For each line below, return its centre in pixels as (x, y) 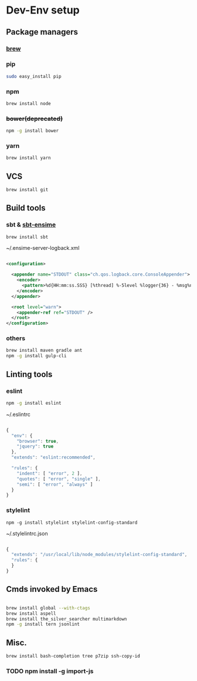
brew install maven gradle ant (44, 350)
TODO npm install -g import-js (50, 671)
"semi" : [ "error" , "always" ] (55, 485)
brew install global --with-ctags (48, 608)
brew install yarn (28, 158)
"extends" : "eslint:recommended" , (53, 458)
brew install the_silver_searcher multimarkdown (67, 619)
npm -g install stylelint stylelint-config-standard (72, 523)
